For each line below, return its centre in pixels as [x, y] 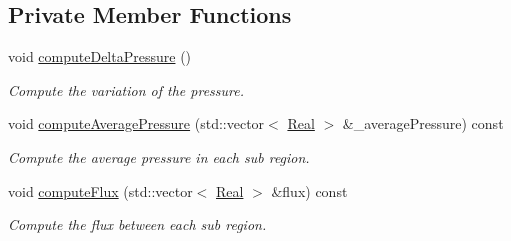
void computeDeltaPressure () [100, 56]
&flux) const [309, 190]
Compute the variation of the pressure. [126, 89]
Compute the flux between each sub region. [137, 224]
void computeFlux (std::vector [100, 190]
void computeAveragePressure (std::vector [136, 123]
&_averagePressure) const [423, 123]
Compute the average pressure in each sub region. [159, 156]
